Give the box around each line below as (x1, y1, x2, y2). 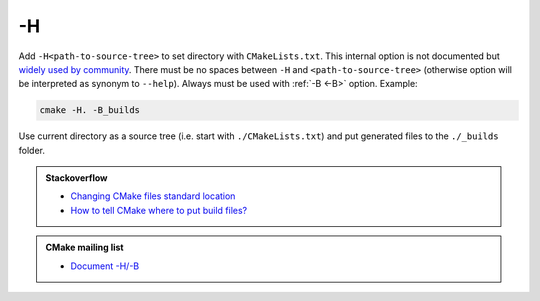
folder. (18, 144, 45, 156)
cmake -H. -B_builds (39, 105, 140, 116)
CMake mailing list (45, 241, 124, 254)
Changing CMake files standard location (70, 190, 236, 202)
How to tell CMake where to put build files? (70, 204, 248, 216)
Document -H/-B (70, 260, 140, 272)
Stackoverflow (45, 172, 108, 184)
